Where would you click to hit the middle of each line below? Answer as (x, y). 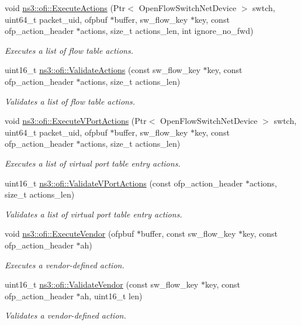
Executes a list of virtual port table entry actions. (93, 163)
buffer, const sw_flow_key (188, 234)
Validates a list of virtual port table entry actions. (94, 214)
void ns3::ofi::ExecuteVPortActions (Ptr (76, 121)
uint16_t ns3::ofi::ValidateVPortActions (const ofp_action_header (124, 183)
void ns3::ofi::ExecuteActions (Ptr (65, 8)
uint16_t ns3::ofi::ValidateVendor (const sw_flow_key (102, 284)
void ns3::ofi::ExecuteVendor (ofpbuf (70, 234)
